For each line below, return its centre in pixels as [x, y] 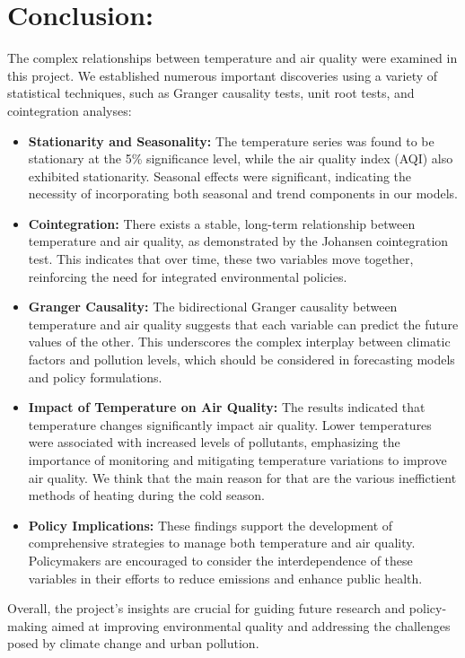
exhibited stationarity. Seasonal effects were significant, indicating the [220, 175]
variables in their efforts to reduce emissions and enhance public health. [225, 578]
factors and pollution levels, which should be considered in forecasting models [241, 360]
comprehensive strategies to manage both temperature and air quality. [222, 543]
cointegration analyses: [70, 110]
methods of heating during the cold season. [146, 495]
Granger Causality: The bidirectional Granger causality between [213, 307]
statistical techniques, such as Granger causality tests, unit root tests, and [211, 93]
